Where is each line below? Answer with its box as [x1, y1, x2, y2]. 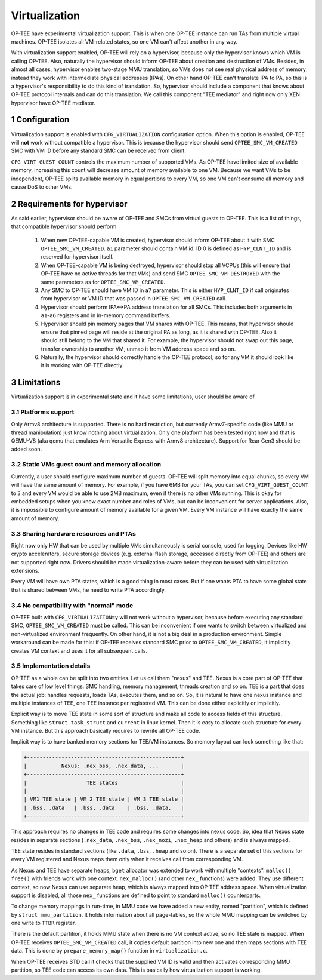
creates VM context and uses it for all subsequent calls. [11, 647, 148, 654]
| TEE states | [23, 779, 184, 786]
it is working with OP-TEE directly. [41, 362, 124, 369]
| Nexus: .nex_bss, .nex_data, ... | [23, 762, 184, 769]
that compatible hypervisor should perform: [11, 223, 119, 230]
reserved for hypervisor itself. [41, 253, 114, 260]
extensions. [11, 567, 40, 575]
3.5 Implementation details [11, 662, 91, 670]
